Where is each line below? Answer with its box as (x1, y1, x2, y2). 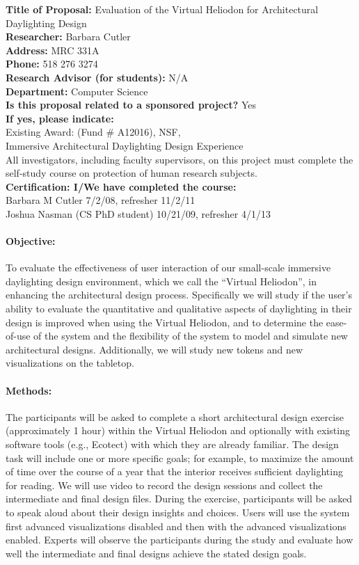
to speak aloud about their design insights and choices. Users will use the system (6, 505, 350, 519)
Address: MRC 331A (6, 42, 99, 57)
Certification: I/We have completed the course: (6, 179, 237, 193)
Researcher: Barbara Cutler (6, 29, 131, 44)
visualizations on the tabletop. (6, 356, 134, 370)
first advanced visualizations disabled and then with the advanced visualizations (6, 518, 346, 533)
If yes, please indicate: (6, 111, 114, 125)
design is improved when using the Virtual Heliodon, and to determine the (6, 315, 324, 329)
